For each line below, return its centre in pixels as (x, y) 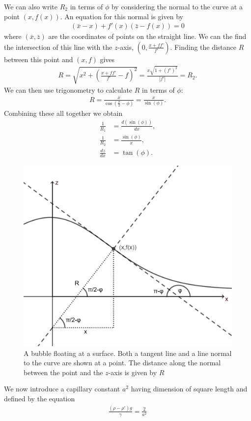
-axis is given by (133, 372)
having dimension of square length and (189, 389)
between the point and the (63, 372)
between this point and (39, 59)
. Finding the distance (203, 47)
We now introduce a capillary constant (62, 389)
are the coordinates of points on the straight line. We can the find (147, 36)
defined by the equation (40, 399)
